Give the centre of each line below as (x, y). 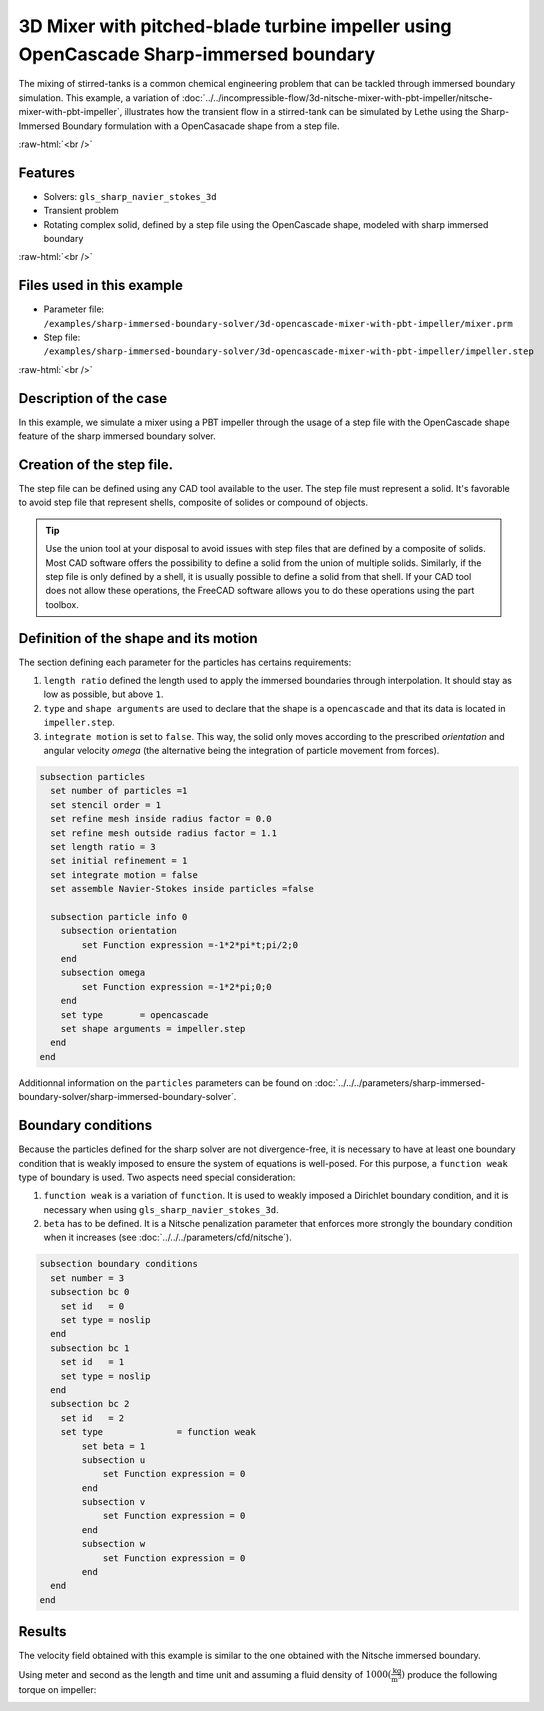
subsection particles (92, 777)
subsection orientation (118, 931)
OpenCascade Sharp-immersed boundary (197, 54)
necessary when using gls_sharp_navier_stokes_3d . (161, 1209)
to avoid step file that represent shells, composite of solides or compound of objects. (193, 502)
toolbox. (62, 604)
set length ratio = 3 (103, 846)
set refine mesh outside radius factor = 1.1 (163, 833)
